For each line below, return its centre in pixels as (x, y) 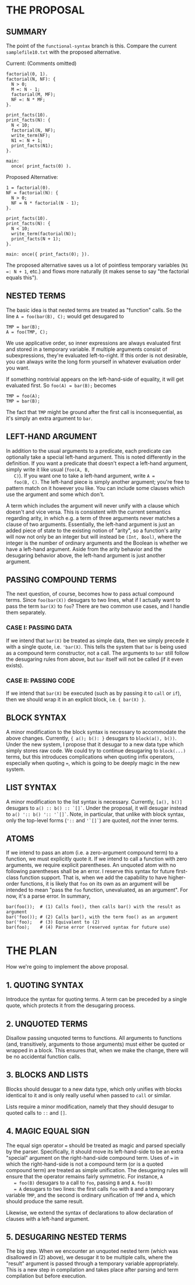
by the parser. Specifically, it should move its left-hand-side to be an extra (95, 1151)
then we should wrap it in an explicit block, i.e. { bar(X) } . (76, 700)
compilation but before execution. (47, 1276)
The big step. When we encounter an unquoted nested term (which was (92, 1251)
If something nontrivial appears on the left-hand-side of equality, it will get (95, 379)
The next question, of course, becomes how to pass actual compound (90, 594)
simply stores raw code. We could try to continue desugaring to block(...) (96, 750)
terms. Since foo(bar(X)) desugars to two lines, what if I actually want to (93, 600)
